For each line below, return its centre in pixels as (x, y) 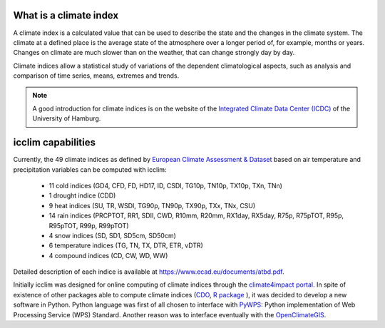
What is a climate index (66, 15)
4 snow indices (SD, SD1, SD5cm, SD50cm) (112, 235)
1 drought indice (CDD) (82, 195)
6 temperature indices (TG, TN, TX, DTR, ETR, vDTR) (126, 245)
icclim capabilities (55, 143)
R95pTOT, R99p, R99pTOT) (89, 225)
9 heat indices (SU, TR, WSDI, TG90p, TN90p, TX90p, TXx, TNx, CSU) (152, 205)
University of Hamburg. (67, 118)
